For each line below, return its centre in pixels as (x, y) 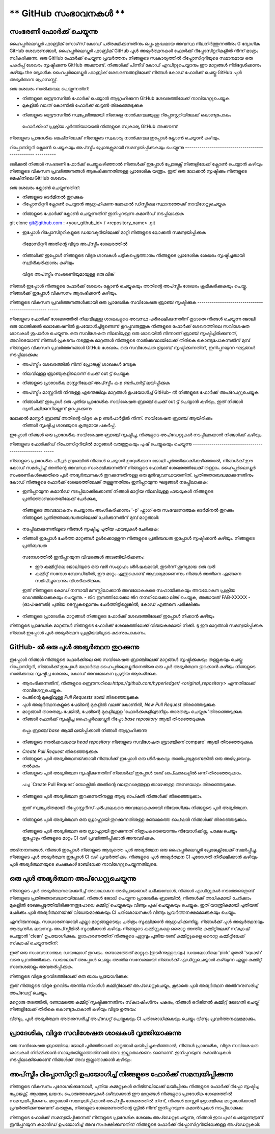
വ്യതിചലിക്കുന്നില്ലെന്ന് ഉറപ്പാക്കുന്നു (57, 409)
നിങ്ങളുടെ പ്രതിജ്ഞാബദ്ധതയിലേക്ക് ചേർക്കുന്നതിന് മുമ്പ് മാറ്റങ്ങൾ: (91, 517)
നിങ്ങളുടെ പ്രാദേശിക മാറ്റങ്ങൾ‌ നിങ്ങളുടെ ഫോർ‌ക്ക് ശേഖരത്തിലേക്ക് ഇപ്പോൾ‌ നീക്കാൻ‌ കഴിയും (118, 616)
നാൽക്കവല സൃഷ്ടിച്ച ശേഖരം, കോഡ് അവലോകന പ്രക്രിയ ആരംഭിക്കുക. (84, 674)
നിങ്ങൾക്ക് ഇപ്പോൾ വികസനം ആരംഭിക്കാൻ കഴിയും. (63, 293)
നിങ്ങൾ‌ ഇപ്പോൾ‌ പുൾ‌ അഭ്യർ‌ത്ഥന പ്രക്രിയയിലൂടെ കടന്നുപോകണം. (78, 632)
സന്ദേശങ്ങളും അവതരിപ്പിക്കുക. (41, 967)
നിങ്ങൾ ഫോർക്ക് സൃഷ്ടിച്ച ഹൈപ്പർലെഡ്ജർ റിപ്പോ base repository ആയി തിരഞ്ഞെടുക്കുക (114, 719)
